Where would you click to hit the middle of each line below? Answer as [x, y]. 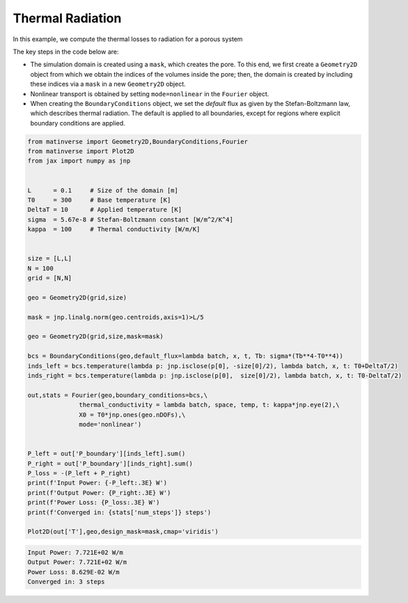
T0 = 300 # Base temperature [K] [99, 200]
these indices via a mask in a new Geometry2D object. [108, 84]
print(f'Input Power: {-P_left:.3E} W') [97, 483]
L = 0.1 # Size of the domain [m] [103, 190]
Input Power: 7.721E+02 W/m [75, 552]
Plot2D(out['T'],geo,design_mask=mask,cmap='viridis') [123, 532]
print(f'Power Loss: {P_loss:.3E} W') [94, 503]
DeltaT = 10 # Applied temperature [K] [105, 210]
